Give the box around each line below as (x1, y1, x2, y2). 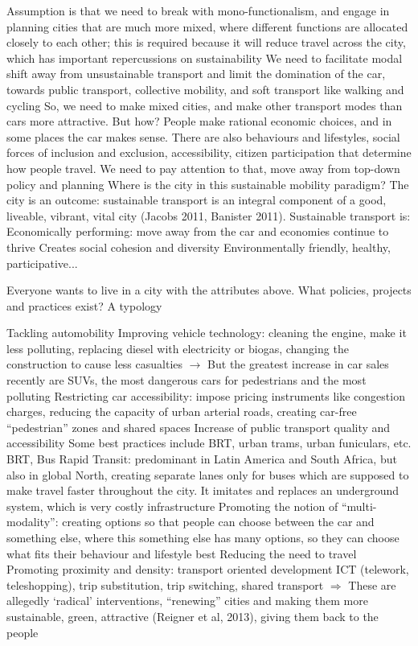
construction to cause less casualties (6, 356, 183, 372)
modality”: (6, 513, 59, 530)
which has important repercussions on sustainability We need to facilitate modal (6, 49, 403, 66)
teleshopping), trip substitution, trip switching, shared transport (6, 576, 324, 593)
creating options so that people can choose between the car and (62, 513, 375, 530)
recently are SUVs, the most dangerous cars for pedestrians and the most (6, 372, 367, 389)
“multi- (341, 497, 377, 514)
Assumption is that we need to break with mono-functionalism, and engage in (6, 2, 390, 19)
